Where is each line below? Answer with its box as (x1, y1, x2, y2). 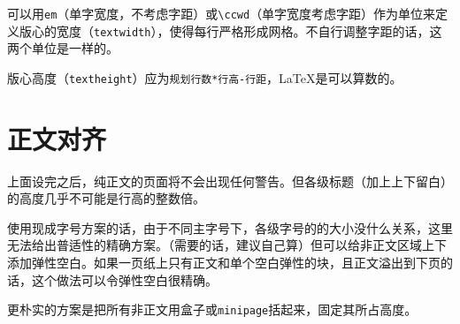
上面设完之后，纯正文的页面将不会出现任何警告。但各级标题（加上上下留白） (7, 171, 453, 190)
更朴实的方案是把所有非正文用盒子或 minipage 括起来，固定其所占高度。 (7, 300, 418, 319)
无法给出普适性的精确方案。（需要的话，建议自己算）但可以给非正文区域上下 (7, 236, 447, 254)
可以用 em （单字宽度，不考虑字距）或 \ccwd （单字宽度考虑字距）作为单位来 (7, 4, 436, 22)
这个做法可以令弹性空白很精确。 (31, 270, 218, 289)
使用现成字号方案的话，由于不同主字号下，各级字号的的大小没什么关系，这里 (7, 218, 453, 237)
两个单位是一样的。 (7, 39, 119, 57)
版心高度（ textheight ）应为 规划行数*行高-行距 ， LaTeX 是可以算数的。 (7, 68, 402, 87)
